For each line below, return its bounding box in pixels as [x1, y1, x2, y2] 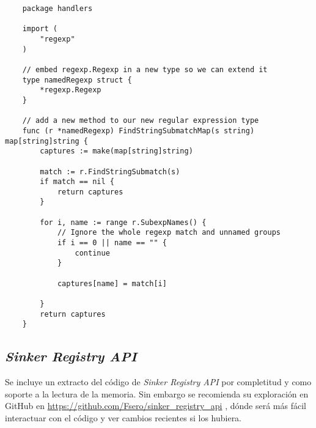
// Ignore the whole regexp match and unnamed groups [57, 228, 281, 237]
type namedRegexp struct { [22, 75, 132, 84]
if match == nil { [40, 177, 114, 186]
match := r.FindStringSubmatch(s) [40, 167, 180, 176]
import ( [22, 24, 57, 34]
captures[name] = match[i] [57, 279, 167, 288]
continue [75, 248, 110, 257]
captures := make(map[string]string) [40, 147, 193, 156]
